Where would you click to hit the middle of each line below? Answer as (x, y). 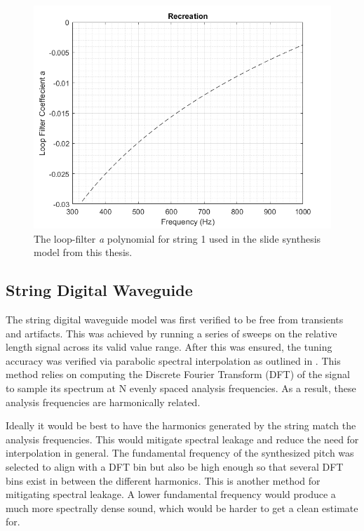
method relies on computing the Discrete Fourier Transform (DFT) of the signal (178, 374)
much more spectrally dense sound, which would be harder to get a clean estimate (182, 508)
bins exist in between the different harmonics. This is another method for (163, 480)
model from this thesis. (83, 252)
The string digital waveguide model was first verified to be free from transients (175, 319)
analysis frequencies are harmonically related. (103, 402)
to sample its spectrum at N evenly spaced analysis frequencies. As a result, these (181, 388)
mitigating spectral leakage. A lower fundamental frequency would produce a (171, 494)
